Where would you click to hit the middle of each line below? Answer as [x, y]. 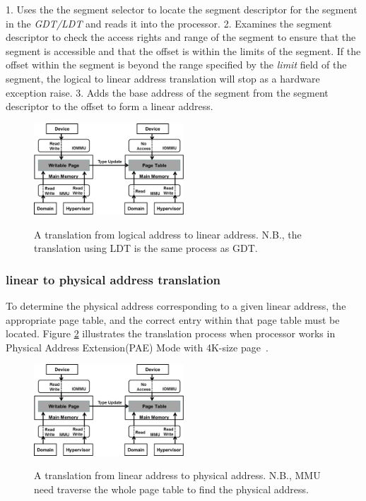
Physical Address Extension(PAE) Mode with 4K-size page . [137, 347]
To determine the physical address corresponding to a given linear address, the [176, 305]
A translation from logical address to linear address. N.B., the [168, 234]
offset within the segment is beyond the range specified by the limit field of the [176, 65]
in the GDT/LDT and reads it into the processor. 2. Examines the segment [169, 23]
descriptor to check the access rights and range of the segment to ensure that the [181, 37]
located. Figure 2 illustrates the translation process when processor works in [171, 333]
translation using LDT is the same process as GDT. [146, 248]
